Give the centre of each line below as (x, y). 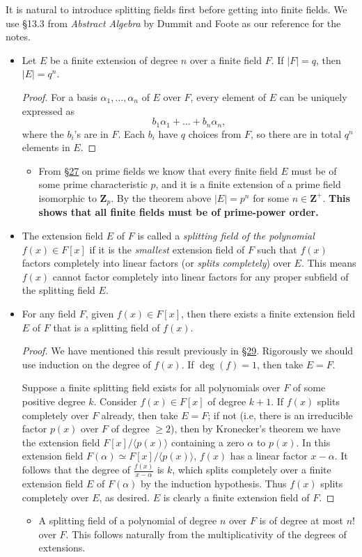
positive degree (54, 401)
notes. (18, 37)
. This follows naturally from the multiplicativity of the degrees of (206, 534)
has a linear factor (269, 456)
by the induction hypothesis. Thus (214, 484)
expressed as (48, 110)
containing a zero (207, 442)
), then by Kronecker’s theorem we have (255, 429)
